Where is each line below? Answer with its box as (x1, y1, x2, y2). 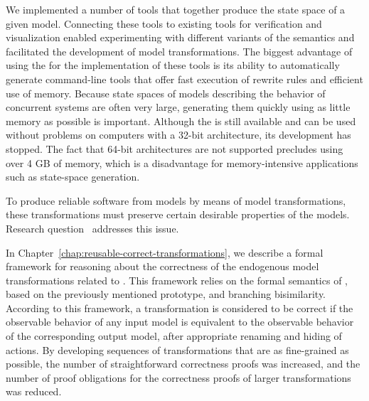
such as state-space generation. (6, 169, 140, 184)
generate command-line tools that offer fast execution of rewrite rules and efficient (6, 71, 363, 86)
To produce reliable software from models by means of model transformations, (6, 193, 346, 208)
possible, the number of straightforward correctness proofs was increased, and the (6, 356, 360, 371)
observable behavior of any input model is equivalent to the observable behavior (6, 314, 354, 329)
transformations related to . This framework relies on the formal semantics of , (6, 272, 348, 287)
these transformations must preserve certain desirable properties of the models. (6, 207, 350, 222)
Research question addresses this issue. (6, 220, 179, 235)
